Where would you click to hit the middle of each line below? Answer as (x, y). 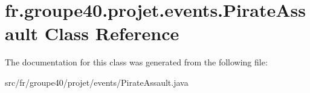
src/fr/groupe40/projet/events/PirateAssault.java (97, 82)
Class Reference (112, 33)
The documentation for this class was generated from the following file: (136, 62)
